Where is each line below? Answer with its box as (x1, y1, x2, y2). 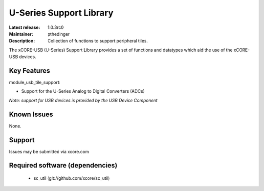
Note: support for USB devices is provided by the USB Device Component (9, 97, 158, 103)
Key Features (9, 66, 50, 75)
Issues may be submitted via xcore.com (9, 149, 89, 154)
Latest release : (9, 24, 40, 30)
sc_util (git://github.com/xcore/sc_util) (33, 175, 110, 181)
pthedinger (47, 31, 70, 37)
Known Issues (9, 110, 53, 118)
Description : (9, 38, 35, 44)
